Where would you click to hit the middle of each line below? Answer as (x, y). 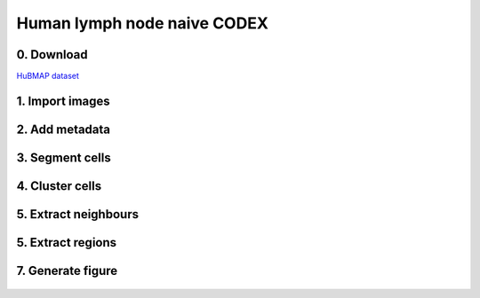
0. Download (52, 55)
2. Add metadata (64, 129)
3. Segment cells (64, 157)
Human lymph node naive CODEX (142, 23)
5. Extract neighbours (78, 214)
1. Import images (63, 101)
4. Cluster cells (59, 186)
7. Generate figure (67, 271)
